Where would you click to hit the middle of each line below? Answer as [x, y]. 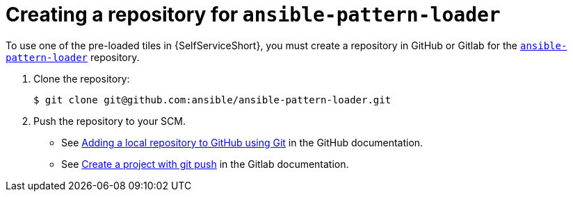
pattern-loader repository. [73, 57]
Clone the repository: [82, 78]
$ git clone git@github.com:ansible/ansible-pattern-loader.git [212, 100]
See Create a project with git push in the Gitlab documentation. [205, 164]
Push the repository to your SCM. [110, 121]
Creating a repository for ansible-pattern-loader [253, 15]
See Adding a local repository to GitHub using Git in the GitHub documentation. [242, 142]
